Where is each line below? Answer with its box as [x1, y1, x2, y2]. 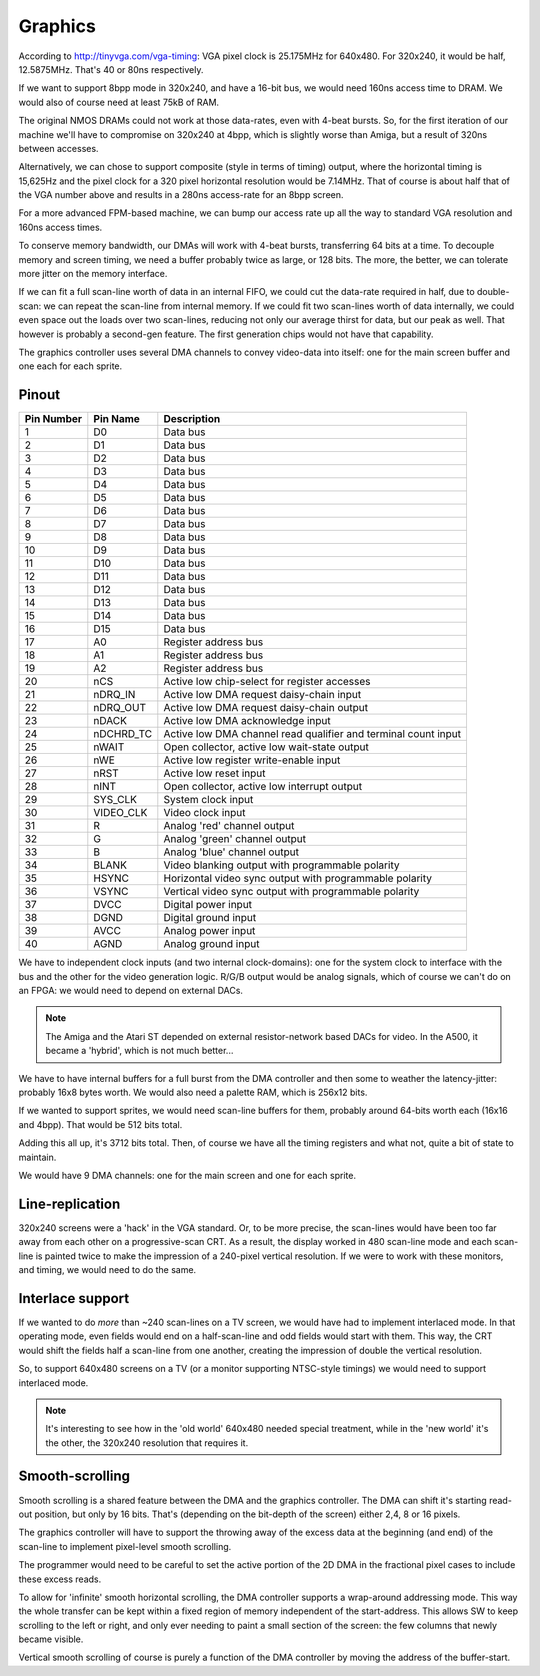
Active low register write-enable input [163, 753, 341, 767]
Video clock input [163, 806, 246, 820]
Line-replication [18, 1195, 121, 1212]
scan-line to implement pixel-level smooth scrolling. [18, 1540, 232, 1552]
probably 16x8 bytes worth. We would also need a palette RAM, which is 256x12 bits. [18, 1086, 368, 1098]
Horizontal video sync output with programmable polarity [163, 871, 432, 885]
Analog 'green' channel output [163, 832, 307, 846]
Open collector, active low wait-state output [163, 740, 369, 754]
